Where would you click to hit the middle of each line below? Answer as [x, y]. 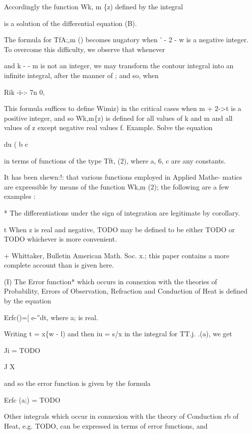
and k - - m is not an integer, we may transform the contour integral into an [119, 66]
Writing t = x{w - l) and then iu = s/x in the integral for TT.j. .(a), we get [118, 334]
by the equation [28, 301]
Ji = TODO [22, 350]
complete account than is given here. [59, 265]
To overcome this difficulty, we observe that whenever [84, 49]
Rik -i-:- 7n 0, [25, 92]
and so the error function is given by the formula [77, 383]
